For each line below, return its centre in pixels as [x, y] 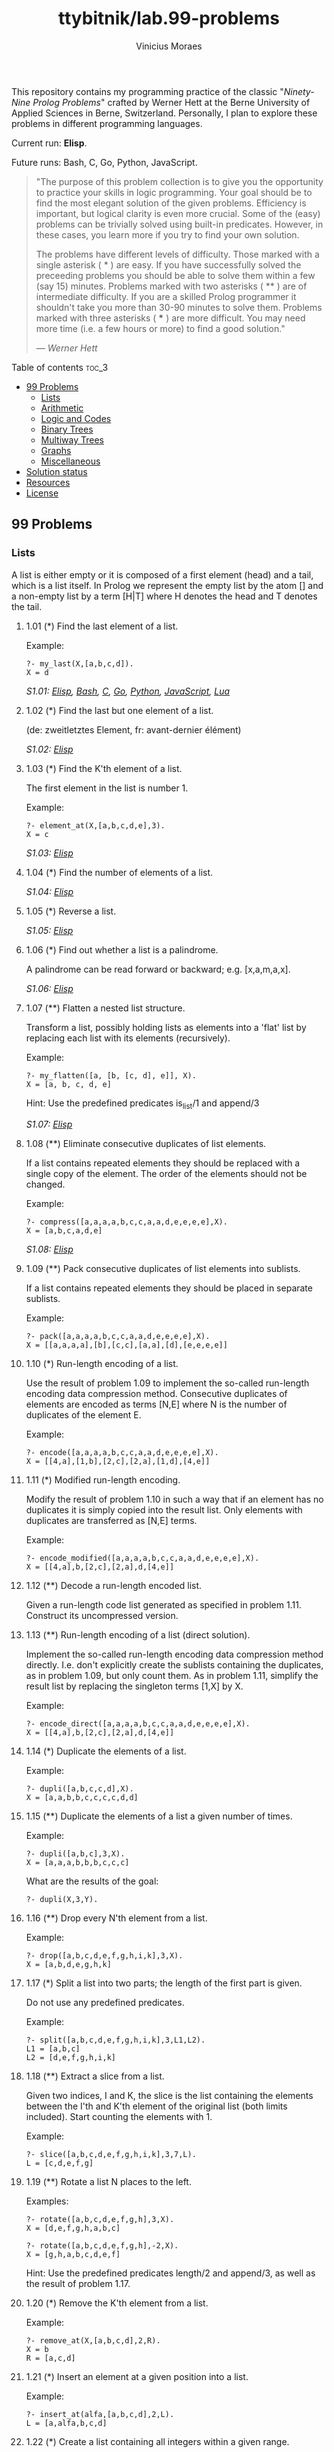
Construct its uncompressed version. [102, 1616]
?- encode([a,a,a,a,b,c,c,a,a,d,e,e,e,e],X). [122, 1453]
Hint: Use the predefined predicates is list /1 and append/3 [142, 1104]
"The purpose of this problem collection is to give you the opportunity [179, 181]
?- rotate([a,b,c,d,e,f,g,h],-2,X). [102, 2246]
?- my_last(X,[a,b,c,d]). [79, 663]
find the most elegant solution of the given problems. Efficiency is [171, 203]
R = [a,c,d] [50, 2358]
